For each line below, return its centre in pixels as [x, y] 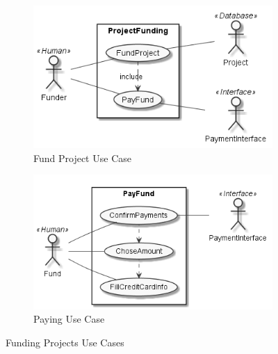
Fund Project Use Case [82, 158]
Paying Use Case [69, 319]
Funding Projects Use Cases [65, 342]
